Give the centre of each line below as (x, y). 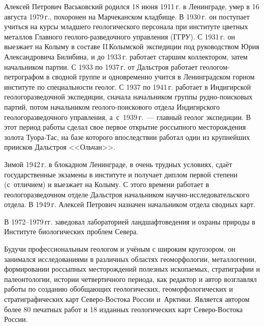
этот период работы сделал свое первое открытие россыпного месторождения (125, 127)
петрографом (24, 77)
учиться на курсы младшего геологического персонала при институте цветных (126, 26)
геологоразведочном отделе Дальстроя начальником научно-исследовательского (127, 194)
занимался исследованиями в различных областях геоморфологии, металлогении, (130, 259)
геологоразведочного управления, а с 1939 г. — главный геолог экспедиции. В (128, 117)
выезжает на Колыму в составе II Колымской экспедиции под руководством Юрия (132, 46)
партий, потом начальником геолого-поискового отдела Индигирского (112, 106)
